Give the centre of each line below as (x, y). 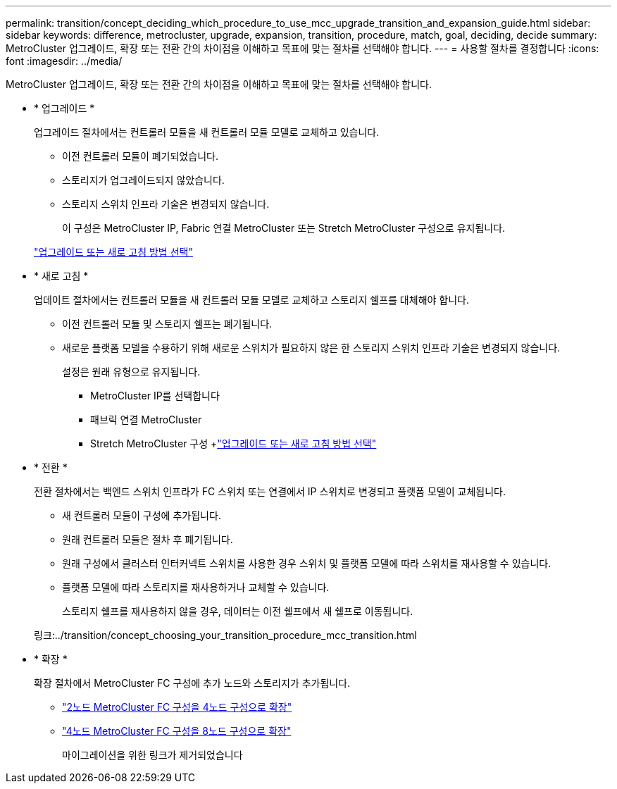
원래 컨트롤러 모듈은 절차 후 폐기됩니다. (148, 539)
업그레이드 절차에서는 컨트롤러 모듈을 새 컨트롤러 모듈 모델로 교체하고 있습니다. (207, 132)
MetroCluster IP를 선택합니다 (155, 396)
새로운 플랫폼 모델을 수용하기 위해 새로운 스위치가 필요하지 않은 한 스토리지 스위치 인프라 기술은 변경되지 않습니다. (311, 348)
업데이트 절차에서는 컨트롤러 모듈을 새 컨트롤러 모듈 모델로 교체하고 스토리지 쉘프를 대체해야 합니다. (252, 300)
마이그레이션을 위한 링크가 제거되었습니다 (152, 755)
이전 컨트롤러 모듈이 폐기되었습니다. (140, 156)
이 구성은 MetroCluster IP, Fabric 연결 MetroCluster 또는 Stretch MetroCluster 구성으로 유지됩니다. (284, 228)
